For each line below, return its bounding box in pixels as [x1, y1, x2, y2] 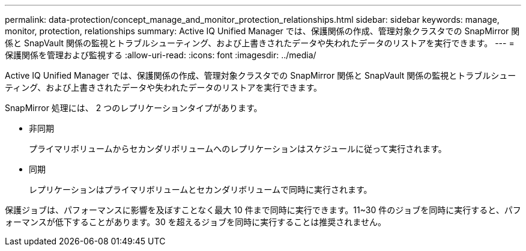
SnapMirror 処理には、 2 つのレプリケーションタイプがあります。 [5, 103, 262, 113]
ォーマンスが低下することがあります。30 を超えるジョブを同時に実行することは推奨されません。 [5, 217, 386, 227]
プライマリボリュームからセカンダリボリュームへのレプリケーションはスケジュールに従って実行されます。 [29, 144, 447, 154]
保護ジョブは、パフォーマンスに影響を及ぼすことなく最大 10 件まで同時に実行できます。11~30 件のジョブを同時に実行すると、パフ [5, 205, 521, 215]
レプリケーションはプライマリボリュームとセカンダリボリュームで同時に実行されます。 [29, 184, 372, 195]
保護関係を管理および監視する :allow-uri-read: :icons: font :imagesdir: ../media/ [5, 50, 316, 60]
